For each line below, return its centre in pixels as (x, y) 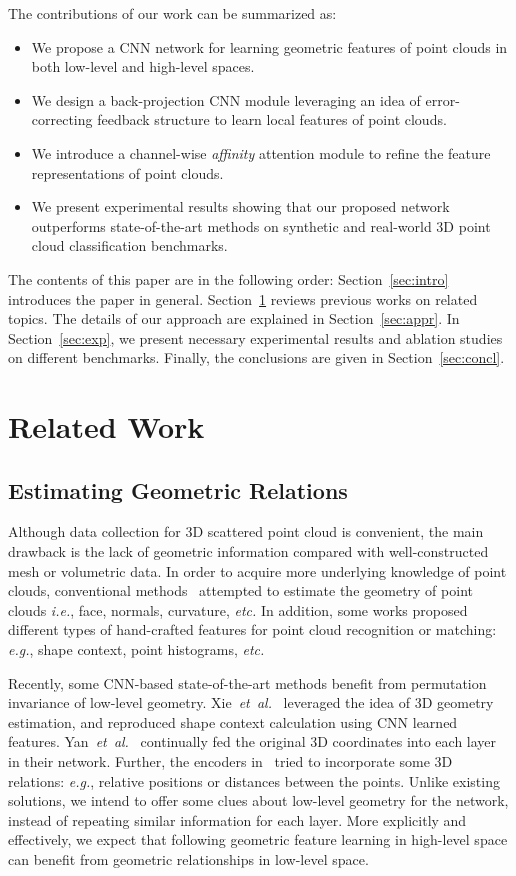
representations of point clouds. (127, 172)
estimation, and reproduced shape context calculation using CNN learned (233, 721)
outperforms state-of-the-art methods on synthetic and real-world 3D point (261, 225)
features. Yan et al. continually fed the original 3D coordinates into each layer (252, 741)
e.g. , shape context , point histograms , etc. (136, 649)
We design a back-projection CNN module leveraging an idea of (226, 99)
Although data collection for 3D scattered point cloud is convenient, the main (246, 531)
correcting (62, 119)
